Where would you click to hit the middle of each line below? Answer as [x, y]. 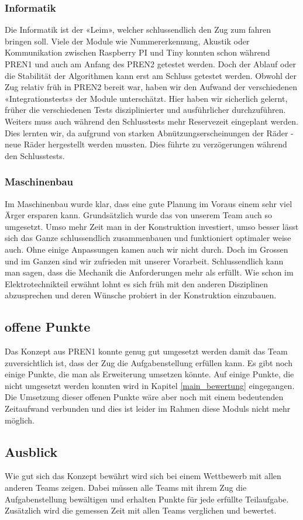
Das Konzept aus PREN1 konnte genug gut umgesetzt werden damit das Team [146, 351]
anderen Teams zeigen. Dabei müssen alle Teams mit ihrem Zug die [126, 488]
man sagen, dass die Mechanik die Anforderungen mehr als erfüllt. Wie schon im [149, 272]
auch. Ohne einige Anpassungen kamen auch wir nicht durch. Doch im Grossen [147, 249]
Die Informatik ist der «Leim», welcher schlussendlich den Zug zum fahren [138, 30]
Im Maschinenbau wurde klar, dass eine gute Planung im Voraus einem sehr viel [149, 203]
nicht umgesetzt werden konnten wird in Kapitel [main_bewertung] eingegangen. [150, 385]
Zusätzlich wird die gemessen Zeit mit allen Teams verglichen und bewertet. [141, 510]
